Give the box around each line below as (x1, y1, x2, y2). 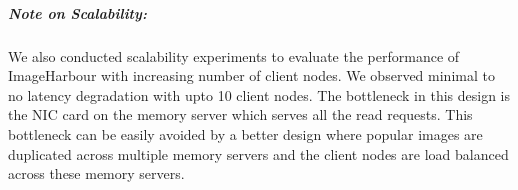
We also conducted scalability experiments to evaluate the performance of (8, 45, 460, 66)
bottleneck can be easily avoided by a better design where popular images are (8, 123, 483, 144)
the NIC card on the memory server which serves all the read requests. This (8, 104, 473, 125)
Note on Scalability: (8, 2, 147, 23)
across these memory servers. (8, 163, 185, 184)
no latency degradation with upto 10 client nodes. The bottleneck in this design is (8, 84, 511, 105)
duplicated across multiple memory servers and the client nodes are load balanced (8, 143, 509, 164)
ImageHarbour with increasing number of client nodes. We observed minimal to (8, 65, 495, 86)
